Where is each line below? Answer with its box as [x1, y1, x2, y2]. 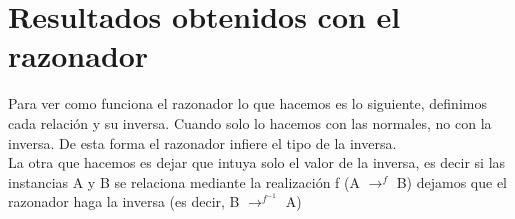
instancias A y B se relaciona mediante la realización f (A [8, 171, 361, 192]
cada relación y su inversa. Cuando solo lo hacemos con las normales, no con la [8, 112, 492, 133]
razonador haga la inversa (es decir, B [8, 191, 240, 212]
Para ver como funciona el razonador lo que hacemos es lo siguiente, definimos [8, 93, 487, 114]
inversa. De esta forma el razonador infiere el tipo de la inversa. [8, 132, 397, 153]
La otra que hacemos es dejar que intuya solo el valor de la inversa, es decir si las [8, 152, 506, 173]
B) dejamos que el [396, 171, 507, 192]
